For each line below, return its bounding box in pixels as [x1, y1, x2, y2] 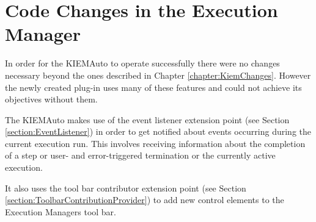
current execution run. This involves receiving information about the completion [5, 137, 306, 149]
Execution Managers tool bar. [5, 205, 116, 218]
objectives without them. [5, 93, 98, 106]
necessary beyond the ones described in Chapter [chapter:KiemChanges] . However [5, 68, 311, 81]
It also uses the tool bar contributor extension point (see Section [5, 181, 246, 194]
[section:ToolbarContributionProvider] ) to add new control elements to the [5, 193, 284, 206]
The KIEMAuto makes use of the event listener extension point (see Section [5, 113, 290, 126]
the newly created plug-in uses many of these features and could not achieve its [5, 81, 302, 93]
